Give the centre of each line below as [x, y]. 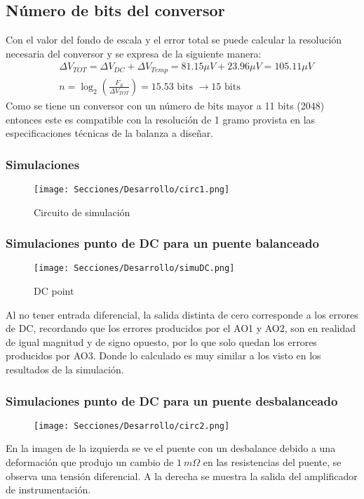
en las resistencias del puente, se [272, 462]
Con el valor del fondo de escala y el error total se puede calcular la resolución [174, 40]
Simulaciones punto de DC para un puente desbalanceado [172, 400]
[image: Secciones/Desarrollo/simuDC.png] [134, 268]
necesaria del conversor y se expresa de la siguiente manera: [134, 53]
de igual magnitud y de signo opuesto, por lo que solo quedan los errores [161, 341]
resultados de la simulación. [65, 369]
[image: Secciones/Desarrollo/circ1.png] [132, 189]
